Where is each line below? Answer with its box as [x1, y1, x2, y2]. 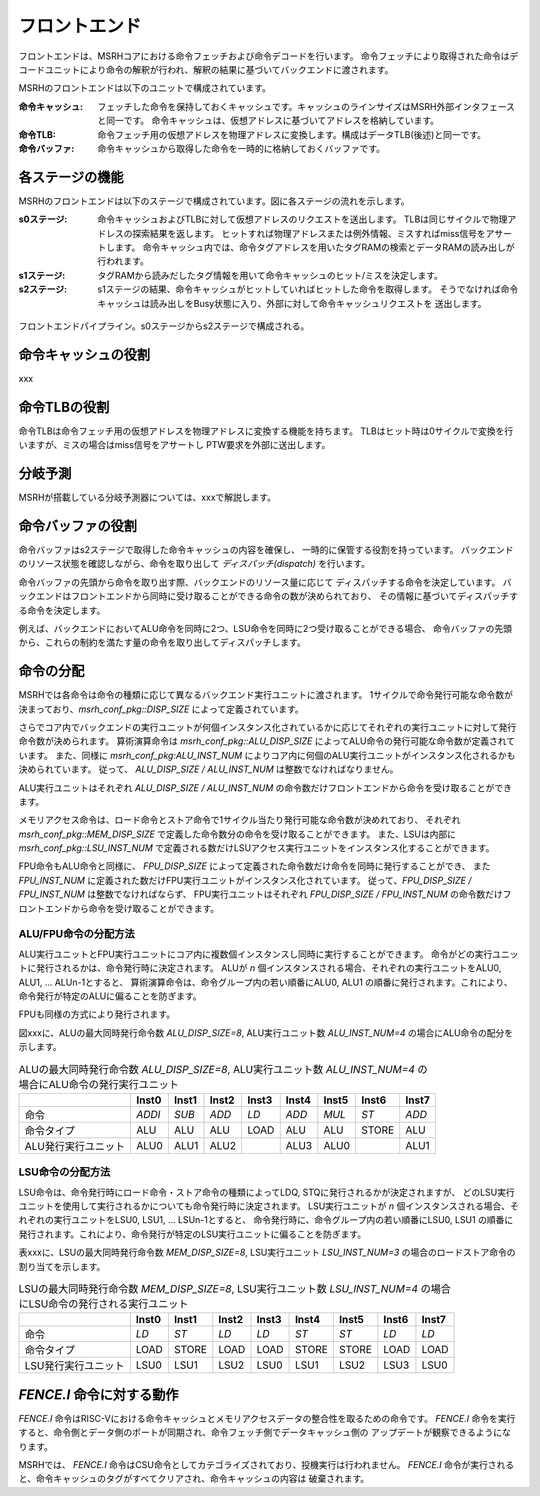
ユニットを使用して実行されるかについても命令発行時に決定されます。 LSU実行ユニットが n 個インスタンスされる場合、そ [18, 1200, 519, 1212]
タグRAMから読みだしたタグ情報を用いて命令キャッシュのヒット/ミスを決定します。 [97, 269, 444, 281]
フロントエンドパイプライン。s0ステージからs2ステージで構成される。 [18, 320, 310, 332]
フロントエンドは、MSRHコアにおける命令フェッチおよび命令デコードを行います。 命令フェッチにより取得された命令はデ [18, 50, 519, 62]
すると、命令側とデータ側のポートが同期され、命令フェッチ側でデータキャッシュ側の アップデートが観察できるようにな [18, 1426, 512, 1439]
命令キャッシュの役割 [18, 346, 150, 363]
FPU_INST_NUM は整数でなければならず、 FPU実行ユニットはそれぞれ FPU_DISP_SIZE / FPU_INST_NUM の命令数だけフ [18, 888, 512, 900]
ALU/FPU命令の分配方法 [18, 927, 135, 941]
